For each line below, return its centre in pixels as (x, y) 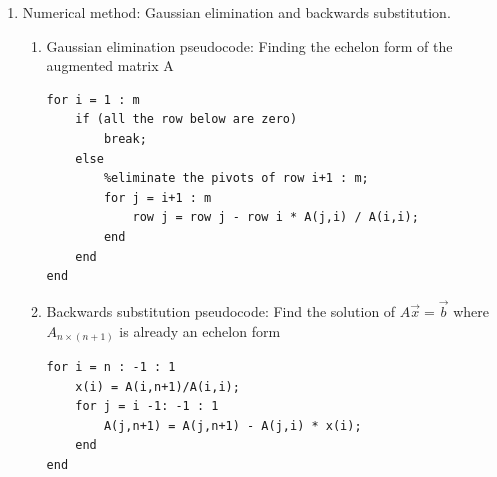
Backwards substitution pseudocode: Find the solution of (221, 310)
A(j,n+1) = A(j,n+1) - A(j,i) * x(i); (232, 425)
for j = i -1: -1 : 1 (147, 406)
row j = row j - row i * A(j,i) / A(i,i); (275, 217)
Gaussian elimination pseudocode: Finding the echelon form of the (249, 45)
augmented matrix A (110, 65)
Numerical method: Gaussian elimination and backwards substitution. (236, 12)
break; (125, 138)
